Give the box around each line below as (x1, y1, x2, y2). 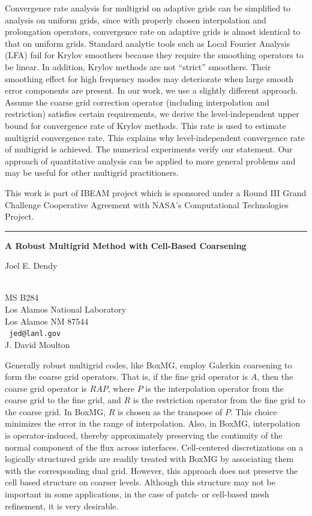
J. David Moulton (5, 338, 70, 350)
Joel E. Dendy (5, 259, 58, 272)
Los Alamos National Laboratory (5, 303, 127, 316)
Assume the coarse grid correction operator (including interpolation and (5, 95, 269, 108)
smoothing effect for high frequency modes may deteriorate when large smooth (5, 72, 294, 85)
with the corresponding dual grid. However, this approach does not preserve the (5, 464, 298, 476)
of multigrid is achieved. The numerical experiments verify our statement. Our (5, 143, 293, 155)
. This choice (230, 405, 277, 418)
